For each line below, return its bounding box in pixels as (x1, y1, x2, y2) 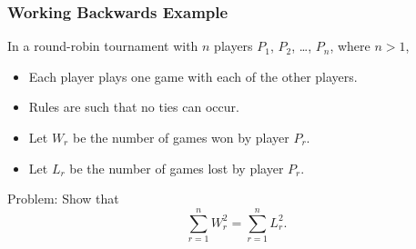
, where (330, 36, 370, 55)
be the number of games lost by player (69, 158, 284, 177)
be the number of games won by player (72, 128, 289, 146)
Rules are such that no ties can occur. (28, 97, 239, 116)
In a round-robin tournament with (7, 36, 198, 55)
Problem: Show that (7, 189, 119, 208)
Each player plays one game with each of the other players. (28, 66, 358, 85)
